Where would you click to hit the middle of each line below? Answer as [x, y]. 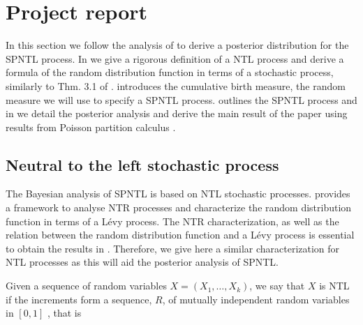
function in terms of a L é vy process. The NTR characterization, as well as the [172, 221]
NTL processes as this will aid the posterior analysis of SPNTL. [142, 262]
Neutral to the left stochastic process [142, 164]
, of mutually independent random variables [256, 299]
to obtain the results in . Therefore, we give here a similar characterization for [173, 248]
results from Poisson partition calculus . [91, 127]
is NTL [334, 286]
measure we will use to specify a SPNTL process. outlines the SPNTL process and [181, 99]
